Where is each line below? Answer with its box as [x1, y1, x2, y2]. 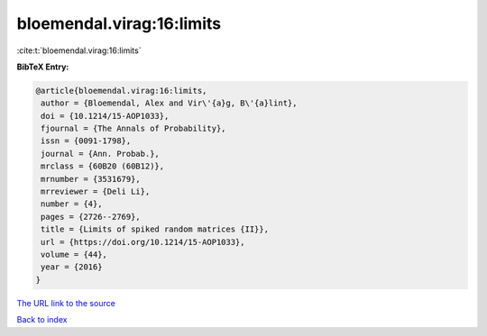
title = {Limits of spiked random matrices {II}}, [41, 224, 270, 234]
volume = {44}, [41, 250, 108, 259]
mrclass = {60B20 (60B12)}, [41, 161, 165, 171]
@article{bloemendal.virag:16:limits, [35, 86, 207, 95]
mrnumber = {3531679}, [41, 174, 142, 184]
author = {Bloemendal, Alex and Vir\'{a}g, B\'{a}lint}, [41, 98, 298, 108]
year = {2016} [41, 262, 103, 272]
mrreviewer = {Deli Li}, [41, 186, 151, 197]
